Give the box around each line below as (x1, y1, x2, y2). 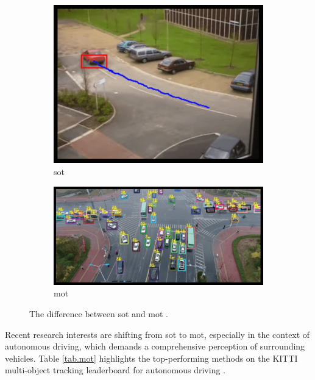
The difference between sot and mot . (29, 307, 169, 320)
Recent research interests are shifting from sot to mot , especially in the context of (5, 328, 310, 340)
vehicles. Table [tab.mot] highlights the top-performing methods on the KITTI (5, 351, 298, 364)
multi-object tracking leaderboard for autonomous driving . (5, 364, 226, 376)
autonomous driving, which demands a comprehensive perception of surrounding (5, 340, 305, 353)
